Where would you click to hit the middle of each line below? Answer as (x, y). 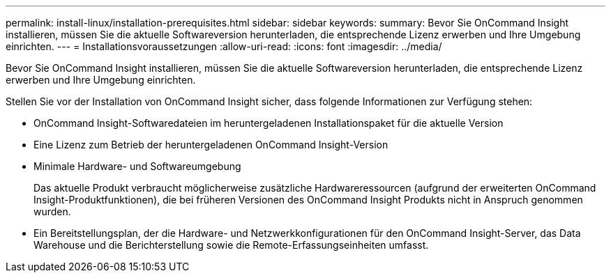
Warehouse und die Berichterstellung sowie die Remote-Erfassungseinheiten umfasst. (231, 245)
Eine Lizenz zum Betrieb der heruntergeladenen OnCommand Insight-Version (211, 145)
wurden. (52, 211)
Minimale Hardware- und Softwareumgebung (137, 166)
